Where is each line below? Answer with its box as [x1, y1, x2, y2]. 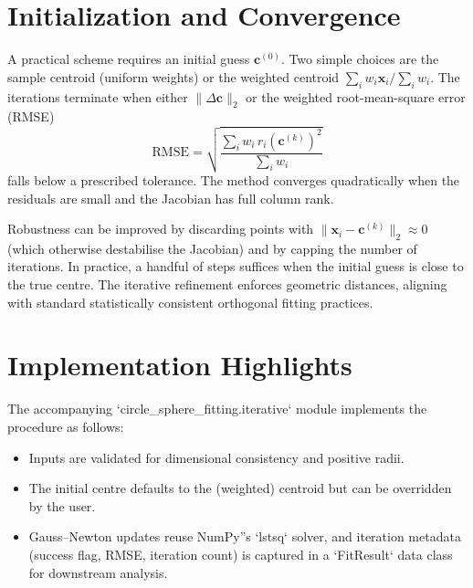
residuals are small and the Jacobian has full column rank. [7, 188, 334, 207]
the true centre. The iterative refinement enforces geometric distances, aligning [7, 275, 447, 294]
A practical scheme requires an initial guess [7, 49, 250, 68]
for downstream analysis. [28, 562, 168, 582]
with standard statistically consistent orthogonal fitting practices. [7, 292, 373, 311]
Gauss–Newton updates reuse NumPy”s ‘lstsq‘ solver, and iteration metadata [28, 527, 461, 546]
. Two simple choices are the [280, 49, 439, 68]
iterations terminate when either [7, 87, 188, 106]
